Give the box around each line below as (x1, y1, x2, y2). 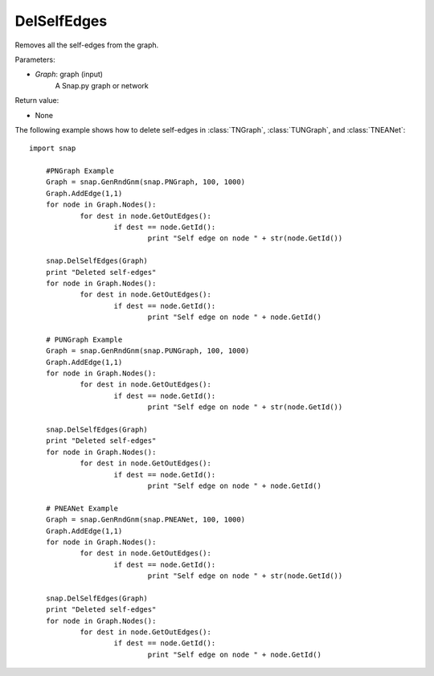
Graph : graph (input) (35, 69, 104, 80)
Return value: (14, 96, 59, 105)
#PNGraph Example (45, 166, 114, 176)
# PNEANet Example (45, 503, 119, 513)
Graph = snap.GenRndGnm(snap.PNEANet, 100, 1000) (45, 515, 245, 524)
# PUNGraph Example (45, 334, 123, 344)
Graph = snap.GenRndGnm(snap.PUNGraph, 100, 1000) (45, 346, 250, 355)
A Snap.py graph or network (55, 80, 149, 90)
